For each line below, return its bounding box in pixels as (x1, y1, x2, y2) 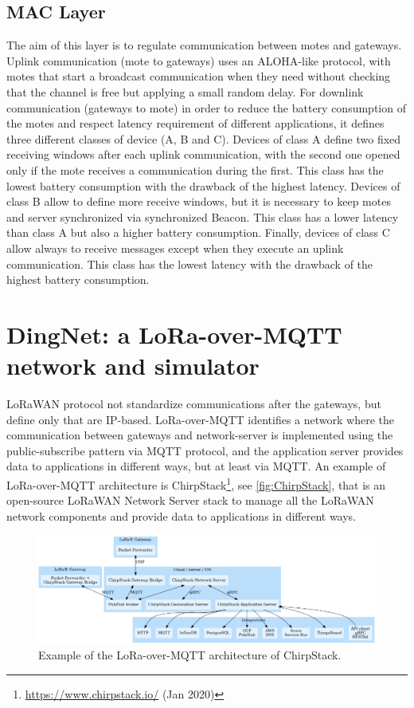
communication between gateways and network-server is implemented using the (6, 427, 393, 443)
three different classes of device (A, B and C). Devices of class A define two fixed (6, 130, 401, 147)
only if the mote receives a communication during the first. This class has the (6, 161, 384, 178)
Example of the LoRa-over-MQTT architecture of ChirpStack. (38, 647, 342, 663)
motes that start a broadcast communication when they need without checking (6, 68, 391, 85)
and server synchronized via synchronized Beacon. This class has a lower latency (6, 208, 399, 225)
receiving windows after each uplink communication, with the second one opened (6, 146, 400, 163)
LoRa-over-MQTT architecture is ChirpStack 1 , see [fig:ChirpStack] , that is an (6, 474, 386, 493)
